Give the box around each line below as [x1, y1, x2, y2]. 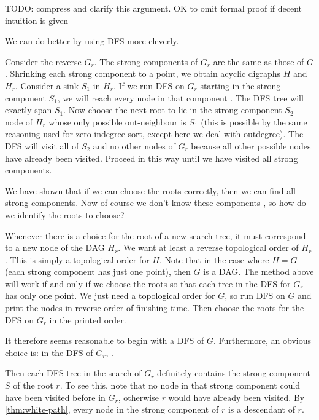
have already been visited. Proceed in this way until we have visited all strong [5, 151, 298, 164]
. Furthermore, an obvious [213, 334, 312, 347]
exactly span [5, 103, 52, 116]
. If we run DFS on [113, 79, 185, 92]
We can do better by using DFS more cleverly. [5, 34, 179, 47]
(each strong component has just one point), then [5, 265, 191, 278]
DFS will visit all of [5, 139, 79, 152]
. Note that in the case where [159, 253, 269, 266]
